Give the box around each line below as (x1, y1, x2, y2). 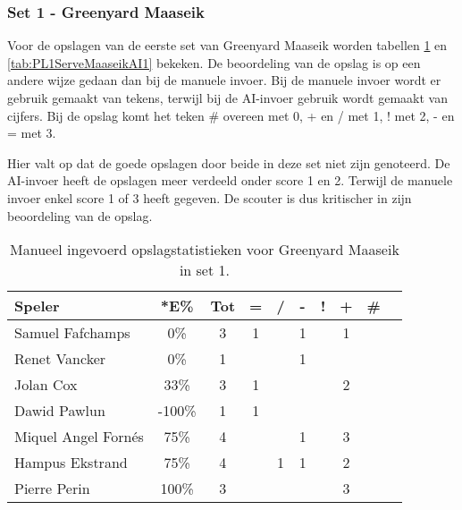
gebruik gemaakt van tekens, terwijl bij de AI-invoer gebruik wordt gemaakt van (7, 89, 448, 106)
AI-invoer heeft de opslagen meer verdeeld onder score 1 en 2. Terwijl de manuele (7, 171, 453, 190)
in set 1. (179, 259, 230, 281)
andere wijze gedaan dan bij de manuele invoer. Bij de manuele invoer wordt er (7, 71, 441, 89)
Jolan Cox (14, 374, 78, 395)
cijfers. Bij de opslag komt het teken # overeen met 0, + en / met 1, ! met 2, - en (7, 106, 455, 124)
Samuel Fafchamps (14, 322, 130, 344)
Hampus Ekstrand (14, 452, 128, 473)
